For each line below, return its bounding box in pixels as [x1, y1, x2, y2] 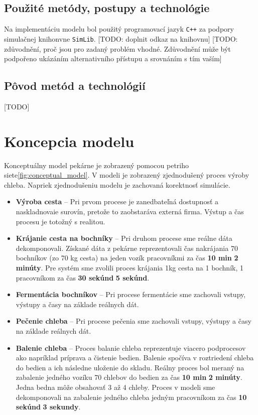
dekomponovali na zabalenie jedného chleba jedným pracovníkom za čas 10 [16, 391, 247, 402]
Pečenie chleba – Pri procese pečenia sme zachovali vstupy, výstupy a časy [16, 316, 251, 326]
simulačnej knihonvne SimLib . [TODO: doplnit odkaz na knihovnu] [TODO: [4, 33, 238, 44]
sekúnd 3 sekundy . [16, 401, 81, 412]
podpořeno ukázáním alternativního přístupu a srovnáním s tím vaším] [4, 53, 222, 64]
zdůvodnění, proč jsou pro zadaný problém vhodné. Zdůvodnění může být [4, 43, 231, 54]
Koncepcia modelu [4, 130, 135, 151]
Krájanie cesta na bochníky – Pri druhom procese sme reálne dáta [16, 233, 232, 243]
